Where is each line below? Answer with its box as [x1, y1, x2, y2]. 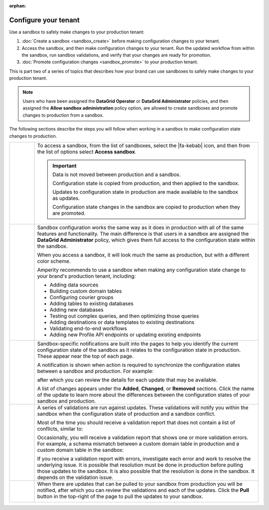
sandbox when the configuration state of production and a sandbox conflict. [37, 410, 216, 417]
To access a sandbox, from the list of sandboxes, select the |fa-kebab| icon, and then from [37, 142, 250, 149]
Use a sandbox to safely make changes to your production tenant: [9, 29, 144, 35]
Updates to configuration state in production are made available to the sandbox [52, 188, 239, 195]
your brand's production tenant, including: [37, 272, 136, 279]
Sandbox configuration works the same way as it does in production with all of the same [37, 224, 244, 231]
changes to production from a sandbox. [22, 112, 104, 118]
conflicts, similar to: [37, 425, 83, 432]
